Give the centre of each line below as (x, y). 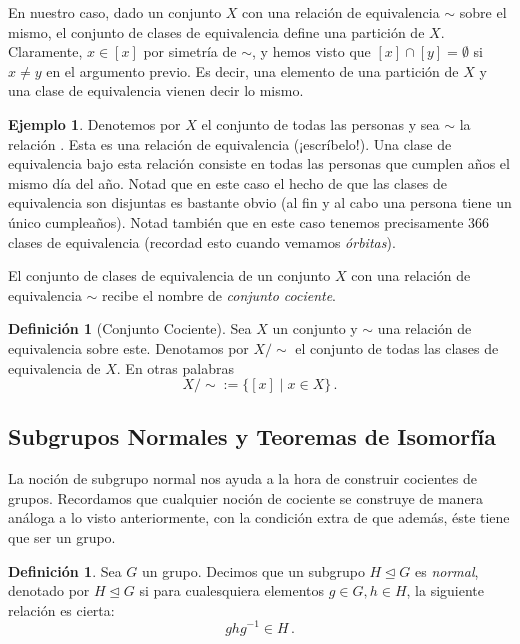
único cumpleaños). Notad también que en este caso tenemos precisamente (236, 221)
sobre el (483, 12)
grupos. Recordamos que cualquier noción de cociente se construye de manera (246, 497)
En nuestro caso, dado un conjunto (115, 12)
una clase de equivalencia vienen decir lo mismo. (156, 90)
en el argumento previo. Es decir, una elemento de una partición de (252, 70)
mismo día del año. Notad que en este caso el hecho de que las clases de (228, 182)
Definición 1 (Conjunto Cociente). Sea (130, 328)
